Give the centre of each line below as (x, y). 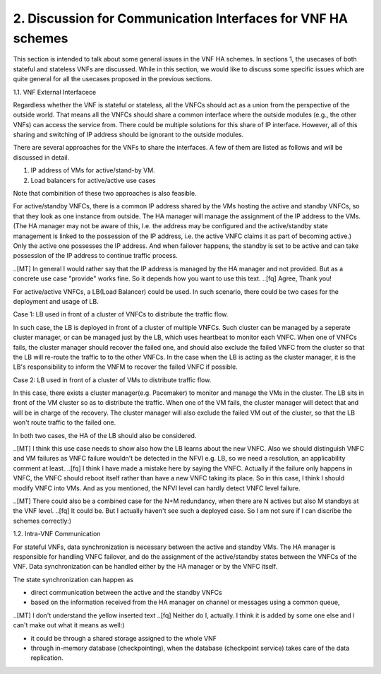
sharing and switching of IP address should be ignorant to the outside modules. (128, 135)
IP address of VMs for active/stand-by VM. (93, 170)
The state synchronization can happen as (73, 579)
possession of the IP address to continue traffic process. (95, 256)
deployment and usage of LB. (56, 301)
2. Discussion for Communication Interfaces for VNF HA (181, 18)
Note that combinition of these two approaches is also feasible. (105, 194)
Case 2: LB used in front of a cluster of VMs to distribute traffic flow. (112, 380)
